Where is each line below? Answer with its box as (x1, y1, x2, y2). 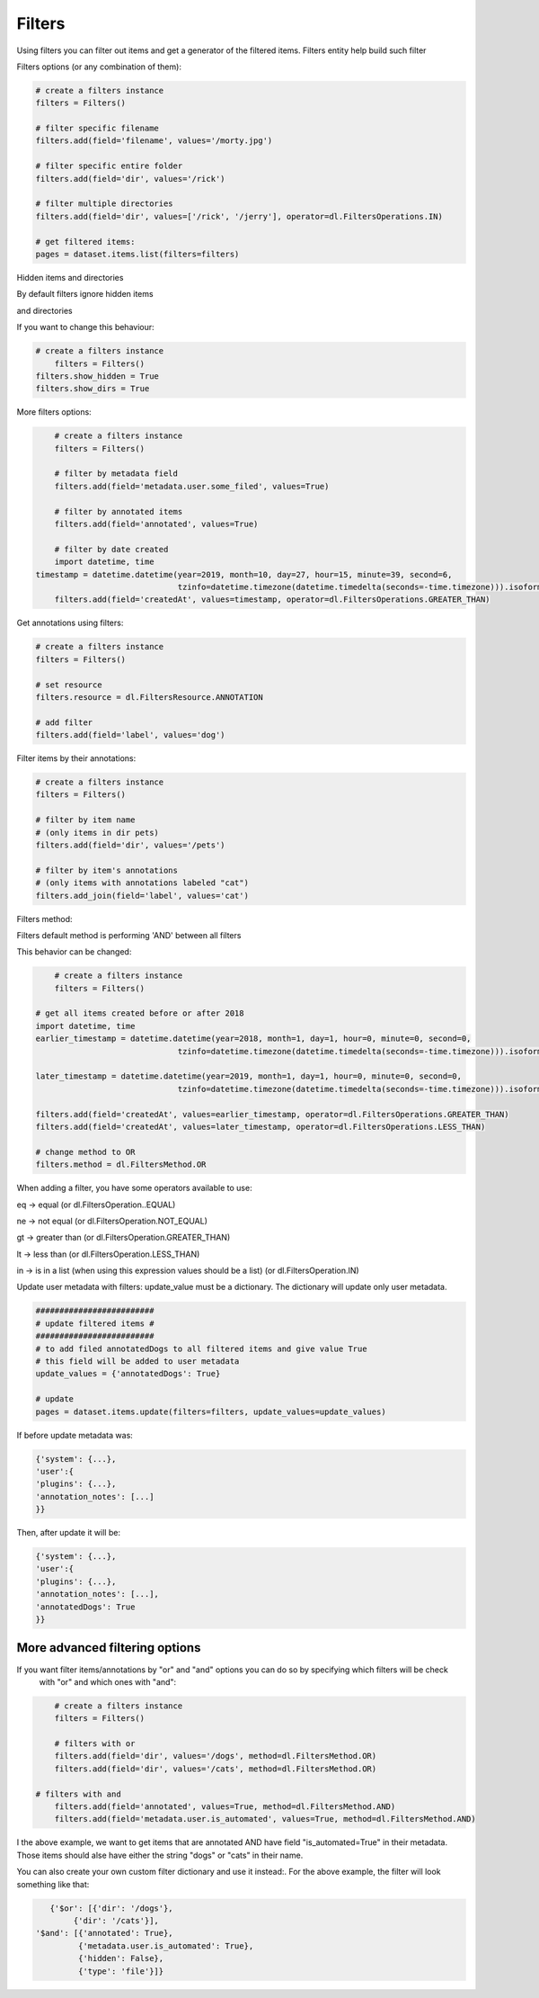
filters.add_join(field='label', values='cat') (35, 891, 249, 900)
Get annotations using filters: (16, 617, 124, 629)
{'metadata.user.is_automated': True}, (77, 1940, 254, 1951)
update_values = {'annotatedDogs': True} (35, 1368, 221, 1379)
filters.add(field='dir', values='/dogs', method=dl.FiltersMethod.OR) (54, 1751, 377, 1761)
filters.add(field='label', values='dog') (35, 730, 225, 740)
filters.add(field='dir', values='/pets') (35, 839, 225, 850)
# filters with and (35, 1788, 121, 1799)
